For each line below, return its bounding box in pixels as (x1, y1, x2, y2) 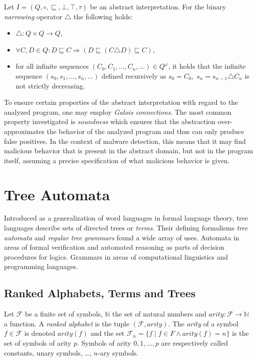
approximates (4, 126, 45, 136)
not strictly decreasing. (15, 80, 85, 90)
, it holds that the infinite (168, 61, 246, 71)
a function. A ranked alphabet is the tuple (4, 318, 130, 328)
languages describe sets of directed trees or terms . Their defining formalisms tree (4, 223, 248, 233)
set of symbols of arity (4, 337, 71, 348)
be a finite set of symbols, (25, 309, 103, 319)
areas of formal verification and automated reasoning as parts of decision (4, 242, 225, 252)
